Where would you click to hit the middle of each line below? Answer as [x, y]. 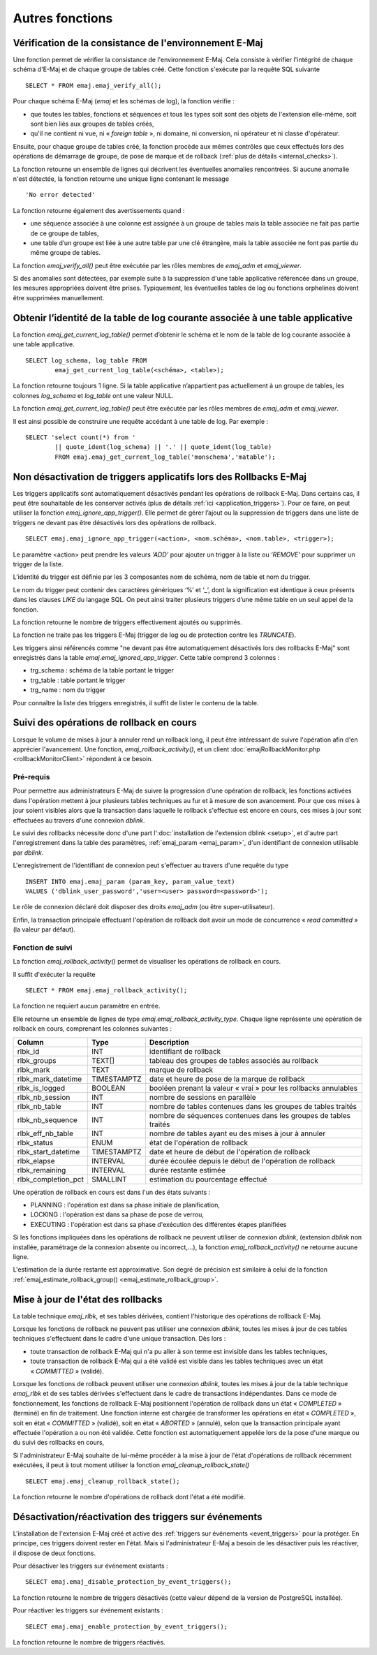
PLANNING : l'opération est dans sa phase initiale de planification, [125, 1205]
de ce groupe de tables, [65, 233]
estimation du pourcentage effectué [208, 1179]
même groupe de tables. [66, 253]
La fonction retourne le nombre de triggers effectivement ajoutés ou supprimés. [127, 622]
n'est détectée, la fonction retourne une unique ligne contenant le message [121, 179]
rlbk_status [35, 1142]
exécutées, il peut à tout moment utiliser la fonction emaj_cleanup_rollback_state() [131, 1465]
